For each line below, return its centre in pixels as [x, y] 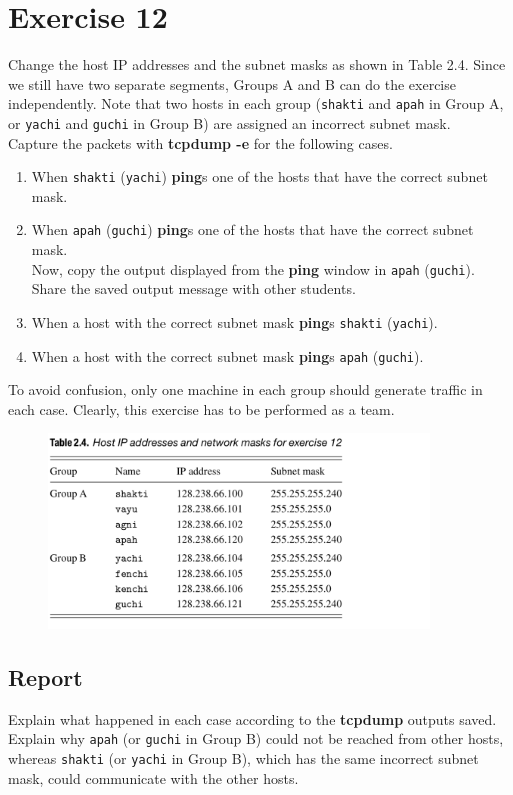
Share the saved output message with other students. [193, 288]
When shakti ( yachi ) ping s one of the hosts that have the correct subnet [259, 176]
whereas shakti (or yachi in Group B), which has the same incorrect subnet [243, 757]
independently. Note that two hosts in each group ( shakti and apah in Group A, [256, 103]
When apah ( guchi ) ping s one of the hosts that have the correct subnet [252, 229]
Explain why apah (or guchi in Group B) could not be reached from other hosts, [256, 738]
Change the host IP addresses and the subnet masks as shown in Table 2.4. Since [257, 64]
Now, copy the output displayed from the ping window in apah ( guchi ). [253, 268]
